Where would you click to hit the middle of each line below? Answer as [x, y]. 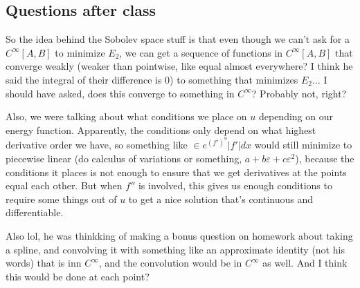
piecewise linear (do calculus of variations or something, [124, 159]
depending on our [296, 116]
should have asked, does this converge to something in [120, 93]
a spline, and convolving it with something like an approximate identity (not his [175, 249]
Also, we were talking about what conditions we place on [126, 116]
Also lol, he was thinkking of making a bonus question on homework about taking [179, 235]
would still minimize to [303, 145]
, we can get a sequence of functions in [201, 52]
